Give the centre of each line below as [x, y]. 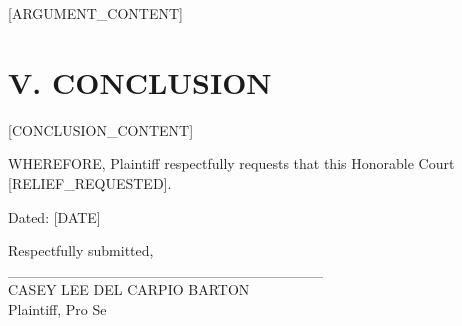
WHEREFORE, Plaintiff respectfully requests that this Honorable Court [231, 163]
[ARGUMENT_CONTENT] [95, 13]
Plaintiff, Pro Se [57, 308]
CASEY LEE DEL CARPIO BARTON [129, 289]
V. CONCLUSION [140, 81]
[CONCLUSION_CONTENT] [101, 129]
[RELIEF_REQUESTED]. [90, 182]
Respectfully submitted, [81, 250]
